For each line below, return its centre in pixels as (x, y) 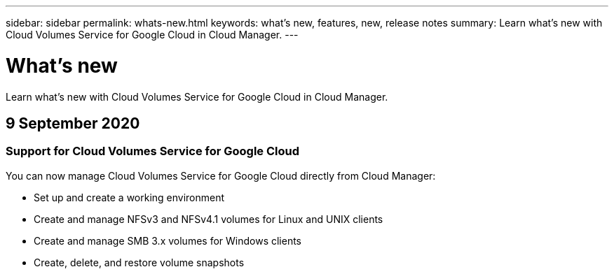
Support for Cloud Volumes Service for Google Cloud (153, 151)
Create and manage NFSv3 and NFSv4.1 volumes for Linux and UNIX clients (209, 219)
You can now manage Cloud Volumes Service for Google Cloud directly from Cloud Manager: (221, 175)
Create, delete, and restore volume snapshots (139, 262)
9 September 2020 (73, 123)
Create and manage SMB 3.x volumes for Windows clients (168, 240)
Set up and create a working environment (129, 197)
